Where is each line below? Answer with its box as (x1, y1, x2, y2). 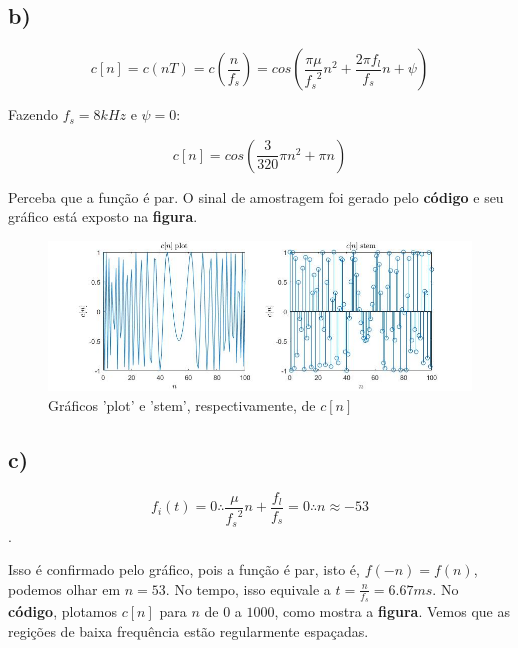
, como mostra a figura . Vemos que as (274, 601, 510, 622)
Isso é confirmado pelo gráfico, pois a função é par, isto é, (8, 559, 360, 580)
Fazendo (8, 104, 58, 125)
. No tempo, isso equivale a (165, 578, 331, 599)
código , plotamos (8, 601, 118, 622)
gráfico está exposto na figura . (8, 206, 198, 227)
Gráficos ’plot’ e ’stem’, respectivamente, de (48, 394, 316, 415)
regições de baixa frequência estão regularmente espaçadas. (8, 620, 369, 641)
